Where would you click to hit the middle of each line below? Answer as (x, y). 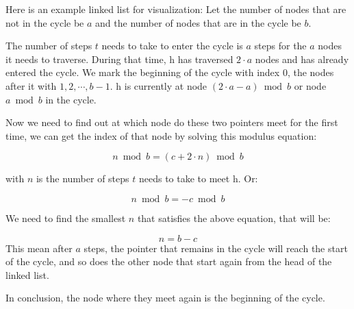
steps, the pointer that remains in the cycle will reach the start (216, 248)
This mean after (39, 248)
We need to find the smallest (66, 218)
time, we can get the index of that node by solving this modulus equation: (161, 135)
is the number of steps (83, 178)
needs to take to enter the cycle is (172, 46)
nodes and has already (302, 59)
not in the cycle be (45, 22)
